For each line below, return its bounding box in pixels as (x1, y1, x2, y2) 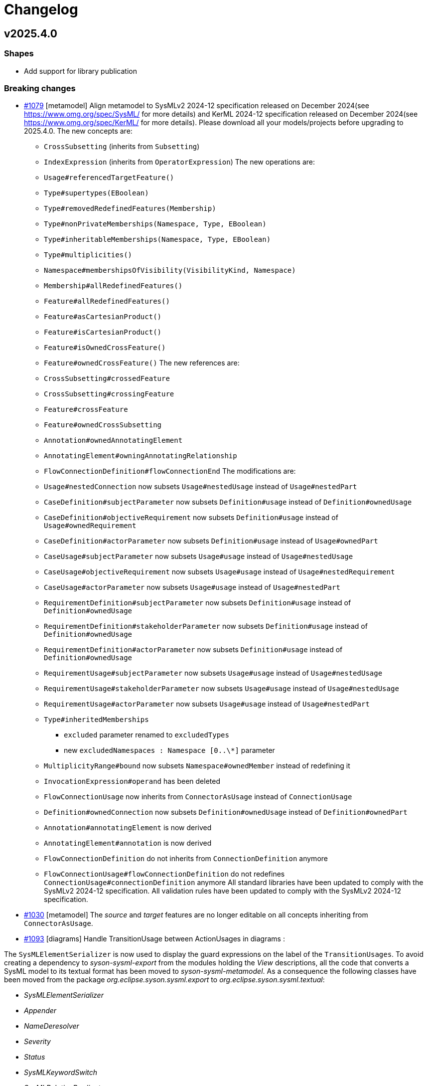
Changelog (4, 1, 78, 18)
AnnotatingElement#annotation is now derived (44, 839, 212, 848)
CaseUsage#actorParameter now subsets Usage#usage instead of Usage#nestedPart (44, 583, 340, 592)
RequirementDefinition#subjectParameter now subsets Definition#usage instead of (44, 598, 351, 607)
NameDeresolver (24, 1022, 79, 1031)
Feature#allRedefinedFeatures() (44, 297, 170, 306)
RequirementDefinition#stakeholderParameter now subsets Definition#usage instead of (44, 622, 368, 631)
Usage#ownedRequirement (44, 522, 137, 530)
